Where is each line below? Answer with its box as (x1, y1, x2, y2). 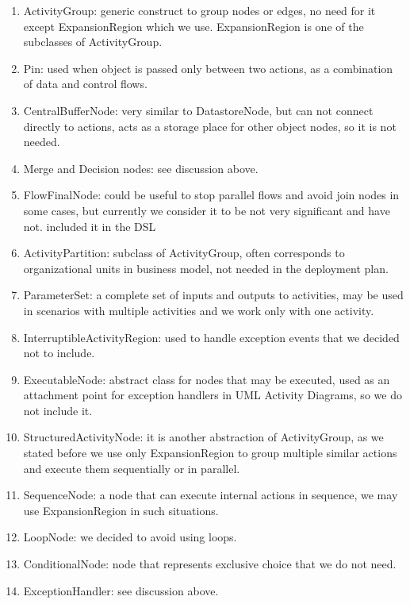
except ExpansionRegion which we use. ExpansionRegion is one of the (23, 17, 364, 34)
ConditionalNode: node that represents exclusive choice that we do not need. (23, 556, 397, 572)
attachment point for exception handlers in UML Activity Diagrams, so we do (23, 387, 402, 403)
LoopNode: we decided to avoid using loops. (23, 529, 237, 545)
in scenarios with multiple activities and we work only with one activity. (23, 302, 374, 318)
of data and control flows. (23, 75, 148, 92)
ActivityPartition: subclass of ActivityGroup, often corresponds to (23, 244, 345, 261)
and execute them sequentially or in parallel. (23, 460, 240, 476)
